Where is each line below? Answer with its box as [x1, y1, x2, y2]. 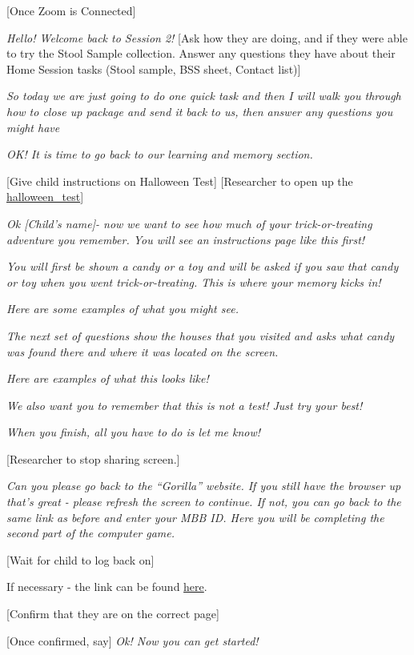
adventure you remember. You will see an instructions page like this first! [6, 231, 365, 247]
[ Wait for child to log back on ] [6, 551, 155, 568]
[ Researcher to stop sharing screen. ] [6, 450, 180, 467]
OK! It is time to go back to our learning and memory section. [6, 146, 313, 163]
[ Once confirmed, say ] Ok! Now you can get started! [6, 632, 259, 649]
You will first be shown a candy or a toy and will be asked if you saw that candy [6, 258, 399, 275]
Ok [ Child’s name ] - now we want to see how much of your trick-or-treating [6, 215, 372, 231]
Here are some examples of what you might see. [6, 300, 239, 317]
